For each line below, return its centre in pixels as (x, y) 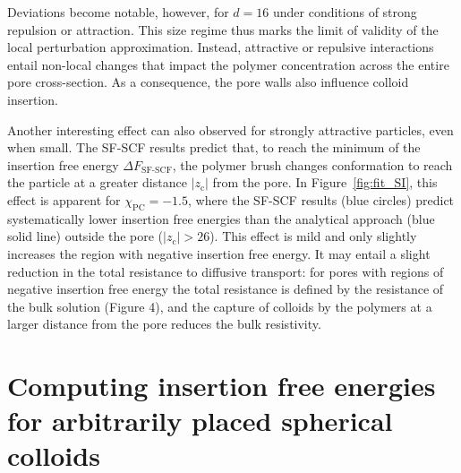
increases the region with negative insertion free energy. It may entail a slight (219, 253)
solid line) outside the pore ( (85, 236)
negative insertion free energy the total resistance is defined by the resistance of (226, 289)
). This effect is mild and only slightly (313, 236)
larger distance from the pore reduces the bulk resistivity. (164, 324)
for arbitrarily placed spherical (200, 421)
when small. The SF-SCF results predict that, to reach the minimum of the (214, 147)
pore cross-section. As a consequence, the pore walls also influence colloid (208, 82)
